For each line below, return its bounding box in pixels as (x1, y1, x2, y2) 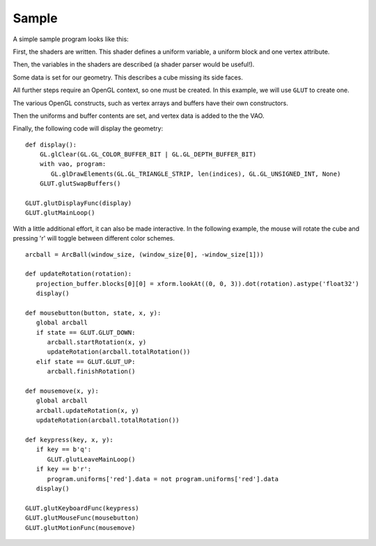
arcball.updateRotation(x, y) (36, 407, 139, 414)
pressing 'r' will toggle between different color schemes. (13, 234, 175, 243)
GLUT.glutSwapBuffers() (39, 180, 121, 188)
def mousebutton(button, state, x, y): (25, 309, 162, 317)
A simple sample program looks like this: (13, 35, 129, 43)
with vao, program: (39, 160, 107, 168)
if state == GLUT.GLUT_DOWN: (36, 328, 136, 336)
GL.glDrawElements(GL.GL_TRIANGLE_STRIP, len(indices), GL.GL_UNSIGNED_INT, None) (51, 169, 341, 178)
